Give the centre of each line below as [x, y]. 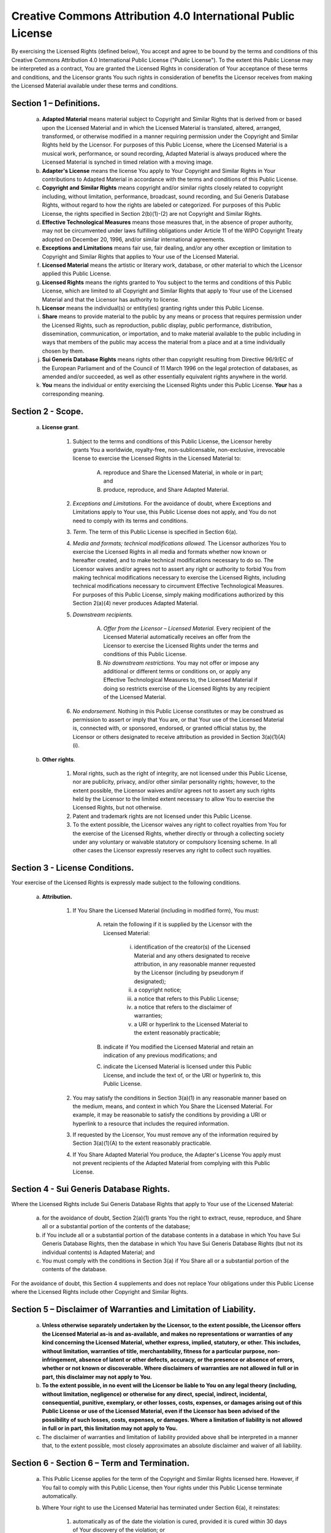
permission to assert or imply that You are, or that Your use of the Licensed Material [178, 719]
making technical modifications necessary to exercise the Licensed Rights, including [179, 578]
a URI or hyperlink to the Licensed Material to [191, 1024]
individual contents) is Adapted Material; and [98, 1252]
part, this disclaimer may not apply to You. [97, 1377]
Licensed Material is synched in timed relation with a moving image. [127, 162]
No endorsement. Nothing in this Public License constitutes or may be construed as [178, 711]
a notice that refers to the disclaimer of [183, 1007]
